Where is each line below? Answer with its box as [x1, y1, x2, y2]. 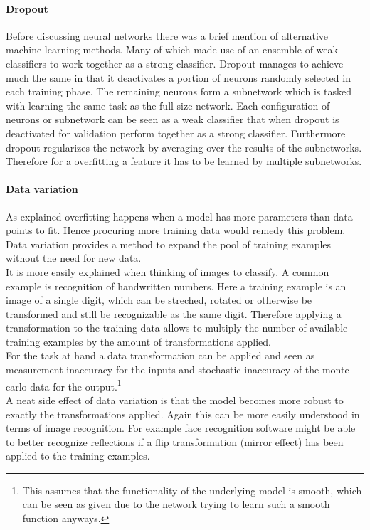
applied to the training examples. [6, 448, 150, 463]
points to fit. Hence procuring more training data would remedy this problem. [6, 223, 346, 238]
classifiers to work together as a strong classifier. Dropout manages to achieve [6, 55, 344, 70]
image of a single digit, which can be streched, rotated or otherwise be [6, 292, 312, 307]
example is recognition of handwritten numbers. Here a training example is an [6, 278, 347, 293]
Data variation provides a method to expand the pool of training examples [6, 236, 332, 251]
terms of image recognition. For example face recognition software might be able [6, 420, 356, 435]
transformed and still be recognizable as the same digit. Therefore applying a [6, 306, 342, 321]
